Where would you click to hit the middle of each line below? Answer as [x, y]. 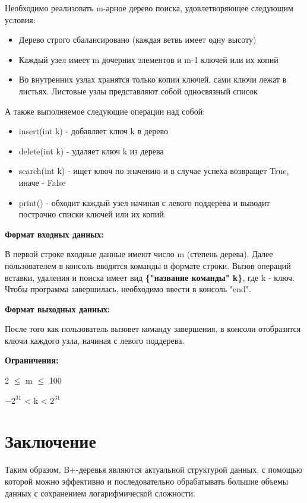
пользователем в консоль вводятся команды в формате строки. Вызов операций [148, 265]
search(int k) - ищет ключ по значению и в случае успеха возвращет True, [154, 171]
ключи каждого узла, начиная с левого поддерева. [95, 340]
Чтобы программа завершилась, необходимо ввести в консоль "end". [128, 289]
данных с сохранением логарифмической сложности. [100, 493]
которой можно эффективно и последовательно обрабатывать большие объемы [147, 481]
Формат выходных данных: [58, 309]
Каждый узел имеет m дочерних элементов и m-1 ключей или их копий [148, 59]
